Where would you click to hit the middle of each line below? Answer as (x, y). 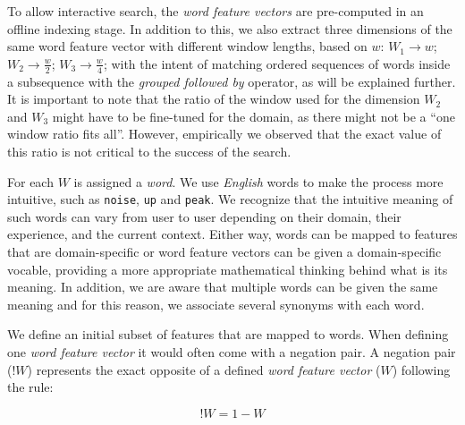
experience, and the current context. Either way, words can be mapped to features (232, 234)
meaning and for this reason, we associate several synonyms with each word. (216, 304)
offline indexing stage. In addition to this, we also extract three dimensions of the (230, 28)
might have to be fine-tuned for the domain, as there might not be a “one (254, 116)
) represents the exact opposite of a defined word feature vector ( (204, 369)
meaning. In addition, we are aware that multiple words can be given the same (223, 287)
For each (30, 181)
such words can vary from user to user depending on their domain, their (204, 216)
